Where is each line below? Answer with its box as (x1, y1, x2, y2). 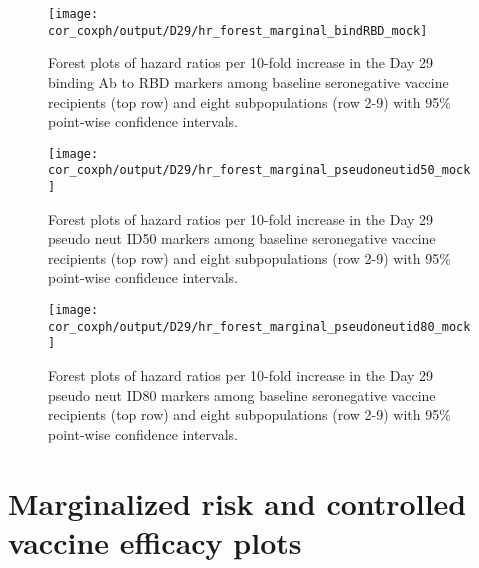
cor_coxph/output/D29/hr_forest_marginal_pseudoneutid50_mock (48, 163, 471, 178)
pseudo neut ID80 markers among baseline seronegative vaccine (48, 384, 436, 405)
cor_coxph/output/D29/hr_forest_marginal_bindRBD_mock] (48, 23, 428, 38)
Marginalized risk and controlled (8, 482, 467, 523)
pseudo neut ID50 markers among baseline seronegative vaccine (48, 228, 436, 249)
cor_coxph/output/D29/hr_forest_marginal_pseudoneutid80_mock (48, 319, 471, 334)
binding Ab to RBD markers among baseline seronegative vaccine (48, 71, 449, 92)
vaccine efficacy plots (8, 521, 302, 562)
